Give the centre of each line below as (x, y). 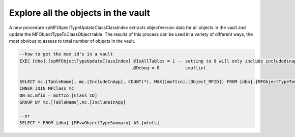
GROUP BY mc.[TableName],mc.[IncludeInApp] (73, 102)
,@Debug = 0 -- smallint (169, 68)
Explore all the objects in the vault (79, 13)
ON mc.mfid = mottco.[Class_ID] (59, 95)
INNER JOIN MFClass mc (47, 89)
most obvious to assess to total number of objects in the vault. (72, 41)
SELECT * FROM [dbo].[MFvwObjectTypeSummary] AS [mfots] (89, 123)
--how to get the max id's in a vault (66, 54)
